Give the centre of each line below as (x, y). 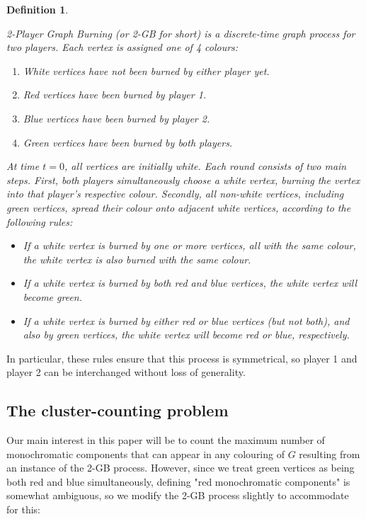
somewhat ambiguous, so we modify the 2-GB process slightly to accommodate (178, 495)
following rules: (40, 221)
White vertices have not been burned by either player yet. (146, 70)
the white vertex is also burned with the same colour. (137, 259)
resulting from (330, 454)
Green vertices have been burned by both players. (128, 142)
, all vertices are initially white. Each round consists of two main (205, 166)
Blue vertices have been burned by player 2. (116, 118)
